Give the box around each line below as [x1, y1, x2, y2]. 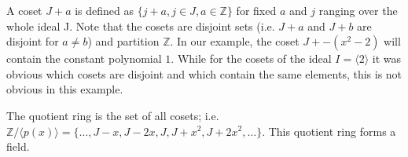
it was [372, 50, 401, 67]
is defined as [75, 2, 134, 18]
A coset [6, 2, 42, 18]
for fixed [236, 2, 277, 18]
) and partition [87, 33, 160, 49]
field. [6, 138, 30, 155]
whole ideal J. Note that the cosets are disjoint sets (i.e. [6, 17, 275, 34]
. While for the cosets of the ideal [171, 50, 332, 67]
